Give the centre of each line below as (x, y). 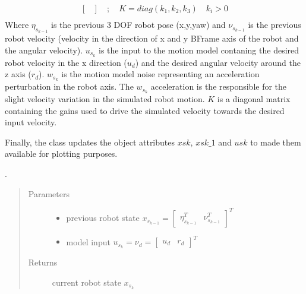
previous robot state (103, 217)
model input (88, 241)
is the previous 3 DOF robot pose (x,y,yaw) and (138, 25)
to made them (276, 142)
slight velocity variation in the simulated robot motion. (105, 99)
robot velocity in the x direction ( (66, 62)
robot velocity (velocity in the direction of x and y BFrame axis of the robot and (152, 38)
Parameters (49, 193)
